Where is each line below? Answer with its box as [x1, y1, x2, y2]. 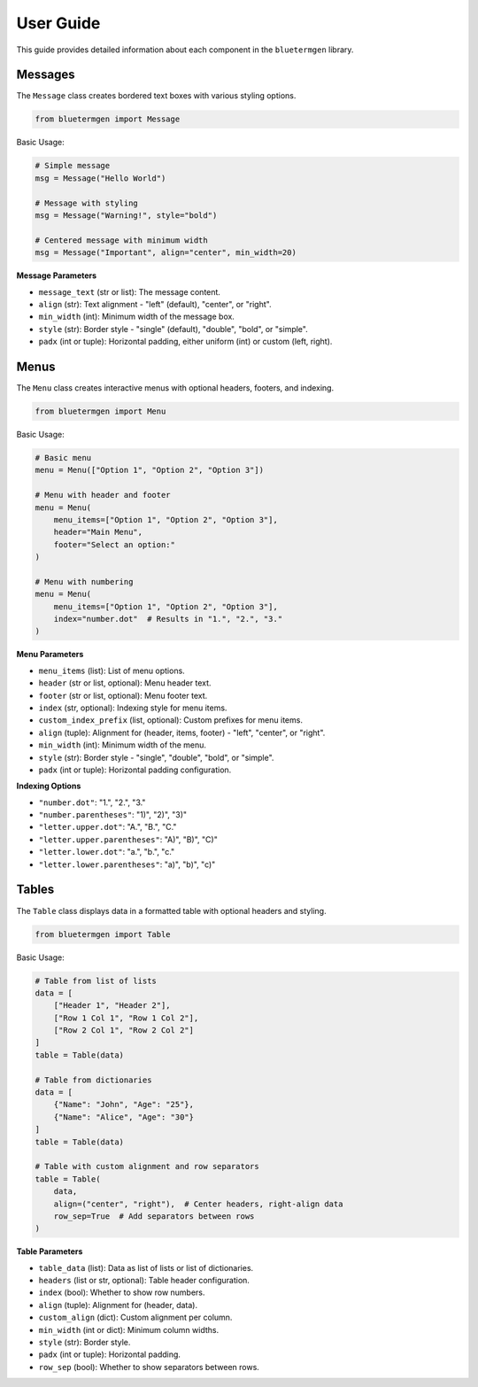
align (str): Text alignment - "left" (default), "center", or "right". [38, 298, 272, 309]
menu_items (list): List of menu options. [38, 665, 185, 676]
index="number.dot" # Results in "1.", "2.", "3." [53, 614, 283, 624]
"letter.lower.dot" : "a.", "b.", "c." [38, 847, 175, 857]
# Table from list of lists [35, 975, 157, 986]
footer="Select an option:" [53, 539, 176, 549]
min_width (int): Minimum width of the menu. [38, 740, 207, 750]
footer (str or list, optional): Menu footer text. [38, 690, 208, 701]
